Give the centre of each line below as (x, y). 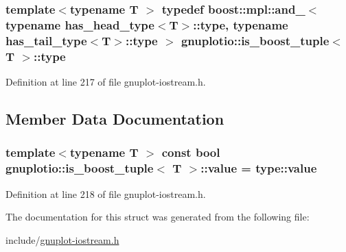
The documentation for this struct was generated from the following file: (158, 217)
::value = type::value (259, 168)
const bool (191, 152)
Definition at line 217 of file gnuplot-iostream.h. (106, 81)
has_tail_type (46, 40)
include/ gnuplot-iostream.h (62, 239)
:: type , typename (241, 24)
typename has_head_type (80, 24)
